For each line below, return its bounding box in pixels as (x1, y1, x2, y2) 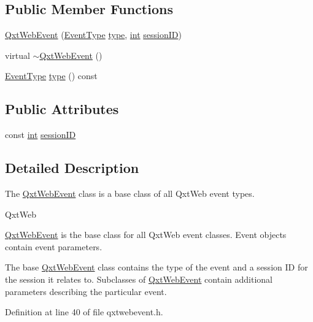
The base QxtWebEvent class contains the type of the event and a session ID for (5, 261, 308, 274)
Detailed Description (5, 158, 139, 177)
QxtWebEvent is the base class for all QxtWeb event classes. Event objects (5, 228, 287, 241)
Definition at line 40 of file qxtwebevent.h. (5, 305, 163, 318)
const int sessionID (5, 128, 76, 141)
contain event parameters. (5, 240, 102, 253)
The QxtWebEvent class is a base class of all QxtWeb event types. (5, 186, 255, 199)
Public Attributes (5, 99, 119, 118)
